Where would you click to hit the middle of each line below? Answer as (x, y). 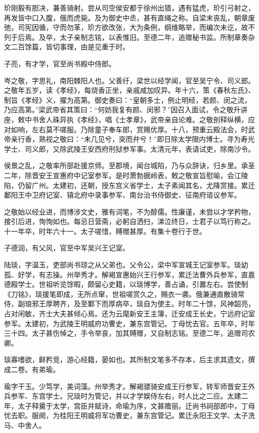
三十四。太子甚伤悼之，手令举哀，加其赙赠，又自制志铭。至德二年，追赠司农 (129, 333)
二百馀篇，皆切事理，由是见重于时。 (70, 47)
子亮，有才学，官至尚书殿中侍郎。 (60, 63)
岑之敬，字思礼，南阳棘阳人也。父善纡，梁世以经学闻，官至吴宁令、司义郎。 (129, 80)
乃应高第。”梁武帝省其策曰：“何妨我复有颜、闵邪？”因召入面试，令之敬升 (122, 109)
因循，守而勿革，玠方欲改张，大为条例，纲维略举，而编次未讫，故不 (143, 27)
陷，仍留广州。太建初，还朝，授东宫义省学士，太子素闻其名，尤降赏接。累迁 (129, 185)
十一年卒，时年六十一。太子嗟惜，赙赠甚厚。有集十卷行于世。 (105, 231)
